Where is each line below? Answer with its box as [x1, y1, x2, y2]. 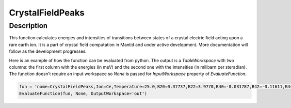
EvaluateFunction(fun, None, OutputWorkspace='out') [19, 91, 147, 96]
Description [9, 21, 48, 30]
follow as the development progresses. [9, 48, 87, 54]
